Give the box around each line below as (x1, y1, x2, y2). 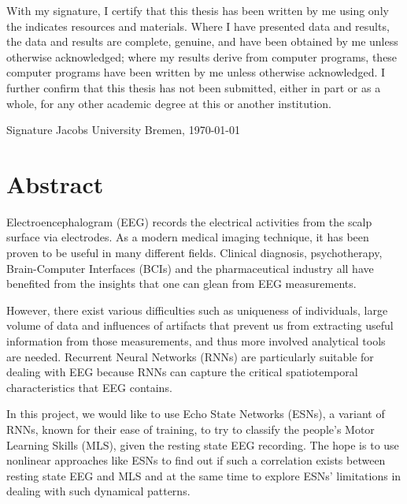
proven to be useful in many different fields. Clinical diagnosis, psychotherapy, (6, 245, 383, 261)
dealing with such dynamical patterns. (6, 483, 191, 499)
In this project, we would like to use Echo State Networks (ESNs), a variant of (6, 405, 385, 422)
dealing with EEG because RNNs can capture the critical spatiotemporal (6, 364, 358, 380)
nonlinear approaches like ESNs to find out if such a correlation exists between (6, 452, 386, 469)
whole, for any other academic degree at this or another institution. (6, 95, 331, 111)
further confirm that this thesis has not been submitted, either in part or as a (6, 79, 381, 95)
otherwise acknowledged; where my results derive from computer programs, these (6, 48, 398, 65)
